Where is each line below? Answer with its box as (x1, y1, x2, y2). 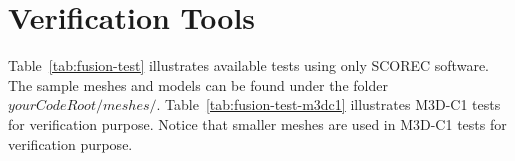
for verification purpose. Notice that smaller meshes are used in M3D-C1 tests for (8, 113, 507, 134)
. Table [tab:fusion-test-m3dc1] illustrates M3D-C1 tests (156, 94, 501, 115)
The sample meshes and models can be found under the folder (8, 74, 388, 95)
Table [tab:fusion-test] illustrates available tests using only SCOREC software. (8, 55, 489, 76)
